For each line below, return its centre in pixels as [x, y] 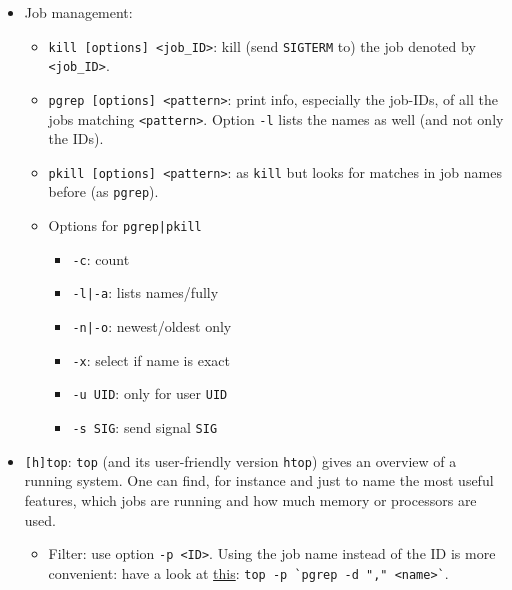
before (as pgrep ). [103, 191]
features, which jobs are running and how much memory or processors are [250, 499]
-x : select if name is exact [151, 359]
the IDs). [76, 138]
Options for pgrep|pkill [125, 225]
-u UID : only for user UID [150, 393]
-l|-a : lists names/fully [145, 292]
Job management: [78, 12]
